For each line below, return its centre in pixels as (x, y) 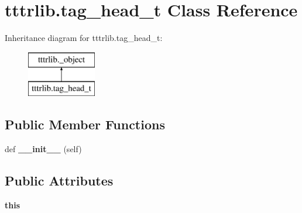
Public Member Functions (85, 124)
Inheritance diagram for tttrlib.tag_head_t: (84, 38)
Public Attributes (59, 181)
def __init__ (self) (43, 149)
